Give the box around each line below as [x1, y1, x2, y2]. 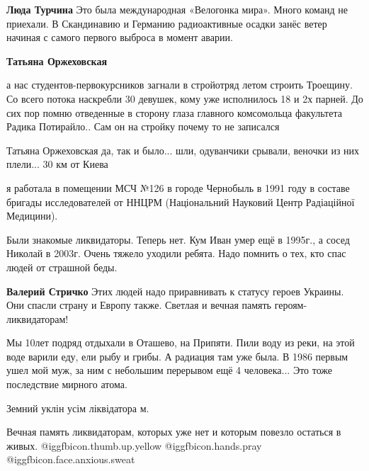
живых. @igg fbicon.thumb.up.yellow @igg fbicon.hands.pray [6, 438, 262, 453]
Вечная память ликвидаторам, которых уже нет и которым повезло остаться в [6, 424, 341, 439]
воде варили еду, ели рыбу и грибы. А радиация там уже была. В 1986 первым [6, 348, 348, 363]
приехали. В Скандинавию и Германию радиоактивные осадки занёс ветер [6, 16, 327, 30]
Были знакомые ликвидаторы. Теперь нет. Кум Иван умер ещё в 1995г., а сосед [6, 232, 350, 246]
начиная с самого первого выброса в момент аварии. [6, 30, 233, 45]
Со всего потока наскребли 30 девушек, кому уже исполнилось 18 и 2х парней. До [6, 91, 363, 106]
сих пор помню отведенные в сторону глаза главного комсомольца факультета [6, 105, 342, 120]
